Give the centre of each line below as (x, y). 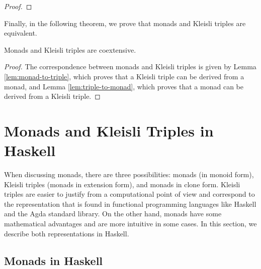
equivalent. (21, 33)
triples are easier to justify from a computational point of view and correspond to (129, 194)
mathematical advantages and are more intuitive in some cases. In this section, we (130, 224)
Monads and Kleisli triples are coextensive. (70, 49)
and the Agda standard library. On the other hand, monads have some (113, 214)
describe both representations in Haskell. (67, 233)
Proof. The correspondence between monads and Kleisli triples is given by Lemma (130, 66)
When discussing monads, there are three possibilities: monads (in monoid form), (129, 174)
